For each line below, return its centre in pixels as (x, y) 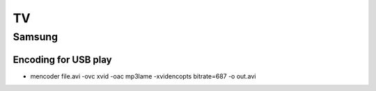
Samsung (36, 37)
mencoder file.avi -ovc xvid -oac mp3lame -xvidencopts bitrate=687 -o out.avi (143, 76)
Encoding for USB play (63, 59)
